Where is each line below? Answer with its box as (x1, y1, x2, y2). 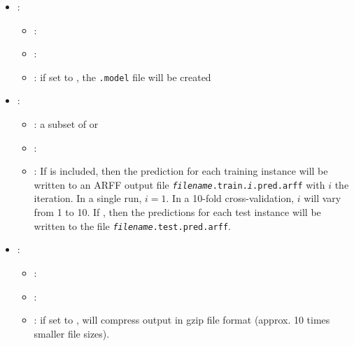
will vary (304, 191, 341, 206)
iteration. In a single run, (34, 191, 142, 206)
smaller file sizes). (34, 326, 110, 340)
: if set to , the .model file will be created (34, 69, 211, 84)
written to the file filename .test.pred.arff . (34, 218, 231, 233)
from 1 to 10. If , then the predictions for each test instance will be (34, 205, 321, 219)
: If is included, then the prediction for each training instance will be (34, 164, 328, 178)
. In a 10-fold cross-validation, (166, 191, 295, 206)
